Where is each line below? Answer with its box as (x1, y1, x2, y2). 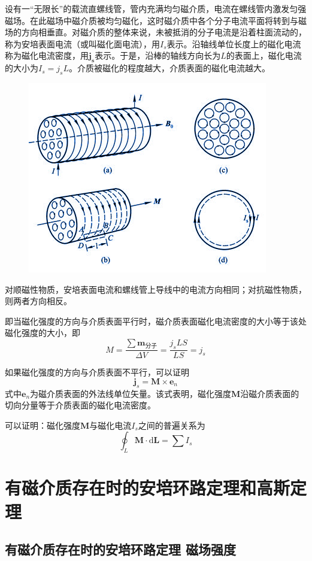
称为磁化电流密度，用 (5, 49, 89, 62)
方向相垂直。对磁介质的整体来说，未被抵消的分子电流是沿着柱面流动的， (21, 26, 307, 38)
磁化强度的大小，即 (5, 326, 80, 339)
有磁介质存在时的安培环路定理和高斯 (5, 475, 290, 500)
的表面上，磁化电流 (226, 49, 302, 62)
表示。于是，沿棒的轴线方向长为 (95, 49, 221, 62)
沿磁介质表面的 (240, 387, 299, 399)
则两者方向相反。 (5, 295, 72, 307)
